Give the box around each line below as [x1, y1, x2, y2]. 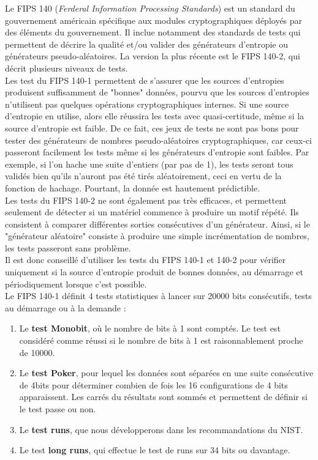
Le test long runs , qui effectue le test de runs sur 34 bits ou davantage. [19, 443, 290, 456]
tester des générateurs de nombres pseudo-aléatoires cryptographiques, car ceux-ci [5, 133, 312, 146]
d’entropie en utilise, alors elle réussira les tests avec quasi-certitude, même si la [5, 109, 305, 122]
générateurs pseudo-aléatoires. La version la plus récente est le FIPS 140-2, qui [5, 50, 300, 62]
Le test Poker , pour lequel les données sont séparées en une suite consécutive [19, 366, 314, 379]
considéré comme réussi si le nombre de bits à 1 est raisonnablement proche [19, 334, 303, 347]
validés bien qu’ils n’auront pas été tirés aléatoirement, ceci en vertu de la [5, 169, 282, 182]
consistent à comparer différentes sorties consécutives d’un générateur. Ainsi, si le [5, 217, 310, 230]
